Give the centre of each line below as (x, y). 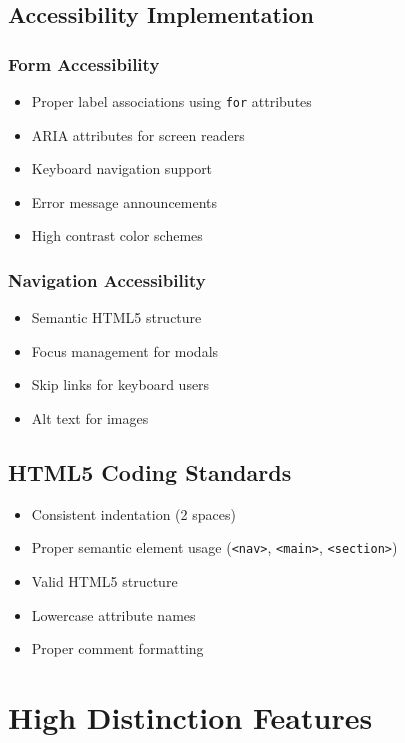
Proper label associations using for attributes (171, 101)
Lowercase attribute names (113, 614)
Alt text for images (90, 418)
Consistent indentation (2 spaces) (133, 513)
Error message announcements (124, 201)
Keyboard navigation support (122, 168)
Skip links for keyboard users (120, 384)
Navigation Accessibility (107, 279)
